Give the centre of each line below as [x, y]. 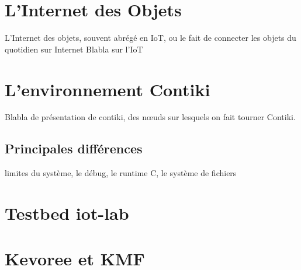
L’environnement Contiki [108, 89]
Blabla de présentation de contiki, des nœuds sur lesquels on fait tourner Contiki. [150, 117]
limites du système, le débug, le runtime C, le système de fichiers [121, 173]
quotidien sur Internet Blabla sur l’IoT [74, 49]
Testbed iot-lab [67, 213]
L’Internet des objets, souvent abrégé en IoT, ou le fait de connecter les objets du [150, 38]
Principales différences [74, 148]
